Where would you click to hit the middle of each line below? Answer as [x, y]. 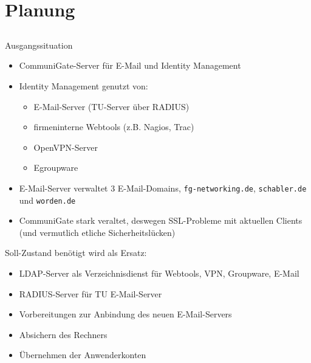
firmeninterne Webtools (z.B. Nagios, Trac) [114, 127]
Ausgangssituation [39, 45]
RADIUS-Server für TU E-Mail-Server [91, 293]
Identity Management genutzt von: [84, 85]
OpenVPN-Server [66, 147]
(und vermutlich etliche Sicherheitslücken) [97, 232]
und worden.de [47, 200]
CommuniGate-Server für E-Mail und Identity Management [130, 65]
